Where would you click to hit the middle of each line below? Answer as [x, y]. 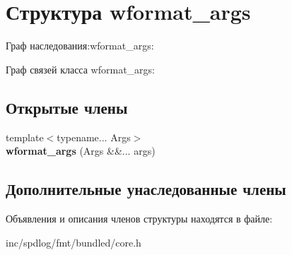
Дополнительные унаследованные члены [146, 189]
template [25, 137]
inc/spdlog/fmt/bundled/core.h [74, 242]
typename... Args [94, 137]
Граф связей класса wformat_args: [80, 69]
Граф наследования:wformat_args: [80, 46]
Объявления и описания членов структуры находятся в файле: [139, 218]
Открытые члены [67, 107]
